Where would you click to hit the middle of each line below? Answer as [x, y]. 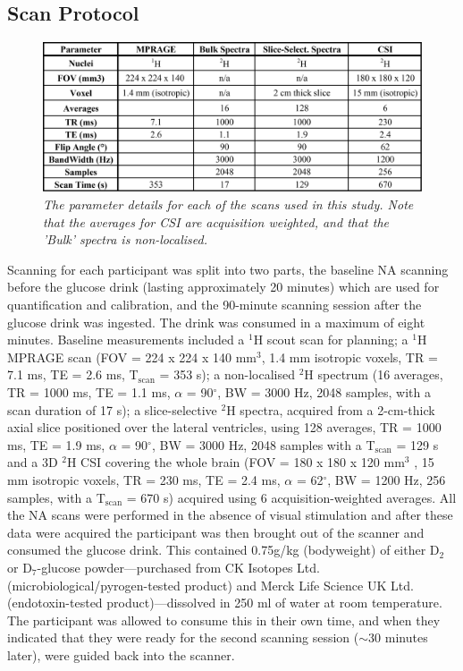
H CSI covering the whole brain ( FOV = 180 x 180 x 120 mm [236, 462]
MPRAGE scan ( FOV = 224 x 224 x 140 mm [132, 357]
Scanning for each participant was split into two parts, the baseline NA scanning [228, 269]
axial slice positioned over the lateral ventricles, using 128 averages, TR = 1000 [224, 427]
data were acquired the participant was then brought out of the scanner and [216, 532]
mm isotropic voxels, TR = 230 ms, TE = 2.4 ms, [144, 479]
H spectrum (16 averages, [374, 374]
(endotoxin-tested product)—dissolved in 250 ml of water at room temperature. [225, 603]
